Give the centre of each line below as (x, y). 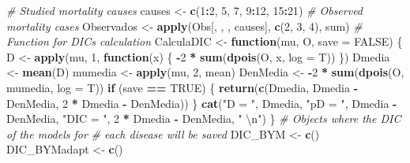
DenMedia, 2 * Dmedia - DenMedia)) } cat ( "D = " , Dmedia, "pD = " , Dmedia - (202, 103)
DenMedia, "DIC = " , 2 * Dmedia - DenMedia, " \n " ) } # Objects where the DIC (204, 119)
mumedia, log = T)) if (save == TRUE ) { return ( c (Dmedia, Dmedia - (182, 87)
